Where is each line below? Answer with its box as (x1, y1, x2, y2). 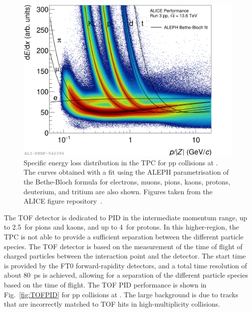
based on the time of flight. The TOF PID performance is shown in (4, 280, 207, 290)
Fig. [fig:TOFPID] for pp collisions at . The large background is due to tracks (4, 289, 238, 299)
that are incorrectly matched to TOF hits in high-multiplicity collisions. (4, 299, 221, 309)
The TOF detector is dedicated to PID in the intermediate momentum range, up (4, 212, 248, 222)
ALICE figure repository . (24, 196, 103, 206)
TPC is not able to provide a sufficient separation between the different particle (4, 232, 244, 242)
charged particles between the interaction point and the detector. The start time (4, 251, 246, 261)
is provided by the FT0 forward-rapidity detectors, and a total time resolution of (4, 260, 247, 270)
